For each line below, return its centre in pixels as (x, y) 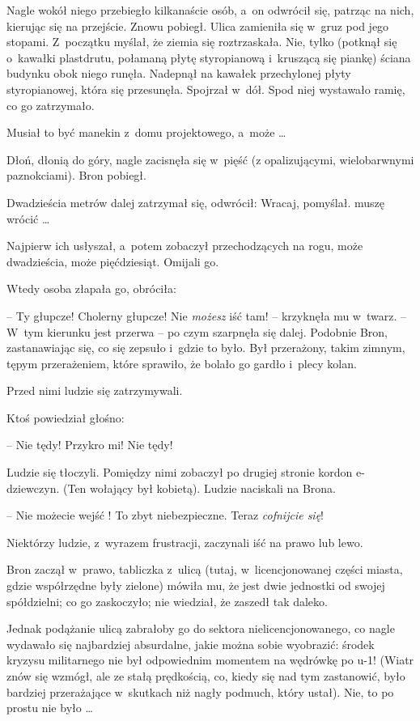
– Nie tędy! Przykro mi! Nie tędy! (90, 445)
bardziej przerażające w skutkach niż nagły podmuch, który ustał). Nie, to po (200, 691)
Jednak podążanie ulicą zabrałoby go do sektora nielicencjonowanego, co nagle (201, 628)
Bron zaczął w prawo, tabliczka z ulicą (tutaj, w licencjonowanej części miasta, (205, 569)
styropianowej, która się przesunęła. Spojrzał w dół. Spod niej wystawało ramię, (206, 89)
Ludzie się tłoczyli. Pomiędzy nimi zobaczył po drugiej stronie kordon (180, 472)
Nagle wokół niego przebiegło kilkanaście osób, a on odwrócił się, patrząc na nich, (210, 10)
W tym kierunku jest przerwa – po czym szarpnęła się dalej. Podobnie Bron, (197, 331)
